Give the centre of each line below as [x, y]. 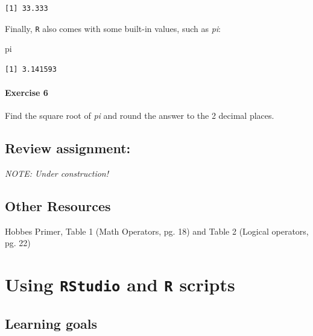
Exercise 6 [27, 93]
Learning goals [51, 323]
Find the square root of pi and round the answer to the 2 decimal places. [140, 116]
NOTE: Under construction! [57, 173]
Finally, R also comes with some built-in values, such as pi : [113, 28]
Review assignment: [68, 148]
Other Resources [58, 206]
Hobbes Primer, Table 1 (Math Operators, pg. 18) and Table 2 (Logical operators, [157, 231]
